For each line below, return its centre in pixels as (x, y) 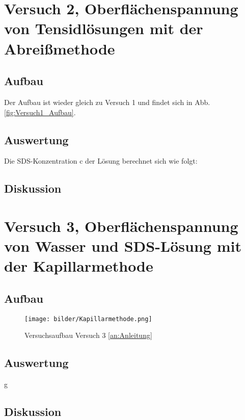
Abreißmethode (60, 48)
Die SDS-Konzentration (41, 161)
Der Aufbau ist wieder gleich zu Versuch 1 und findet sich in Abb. (107, 102)
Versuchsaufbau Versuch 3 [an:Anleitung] (88, 335)
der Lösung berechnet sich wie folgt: (141, 161)
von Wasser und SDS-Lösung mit (123, 246)
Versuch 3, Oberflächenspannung (121, 226)
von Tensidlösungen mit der (104, 28)
